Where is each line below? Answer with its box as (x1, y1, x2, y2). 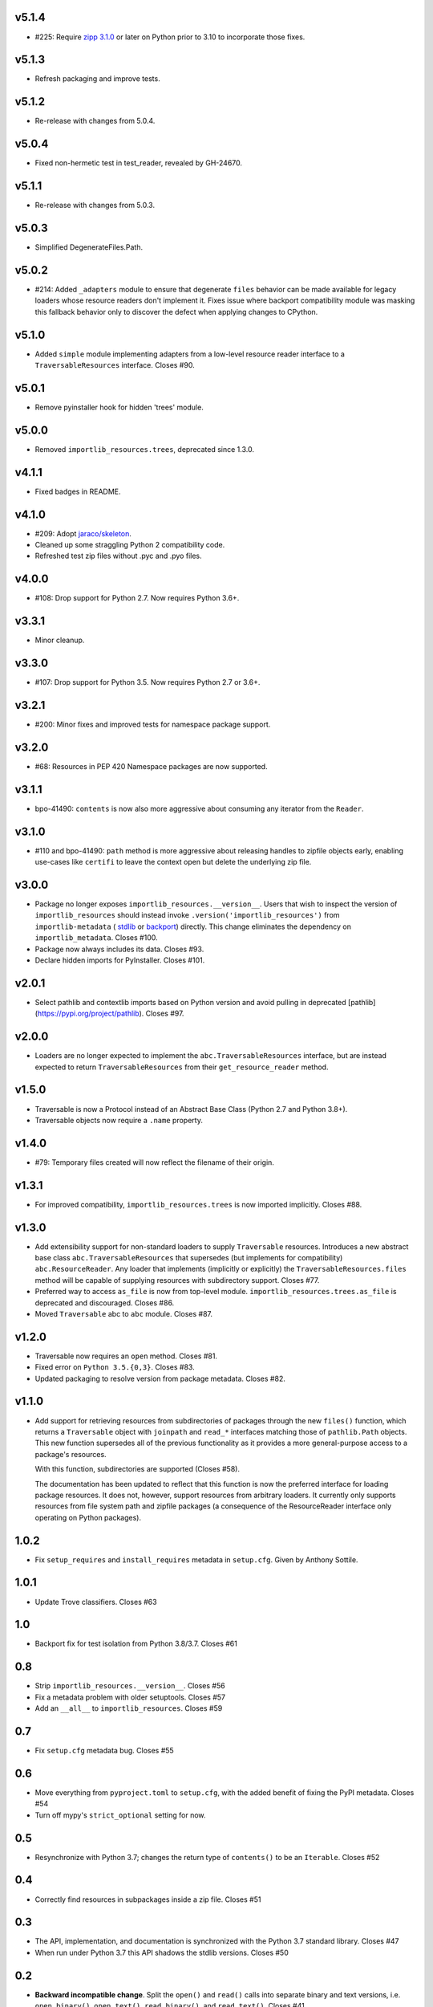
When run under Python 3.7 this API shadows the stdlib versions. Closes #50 (34, 1948, 289, 1957)
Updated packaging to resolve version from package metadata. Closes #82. (34, 1374, 286, 1383)
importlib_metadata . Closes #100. (34, 933, 158, 942)
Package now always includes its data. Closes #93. (34, 944, 204, 954)
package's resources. (34, 1449, 107, 1459)
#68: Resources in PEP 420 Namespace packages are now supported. (34, 761, 268, 771)
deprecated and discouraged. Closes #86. (34, 1297, 175, 1308)
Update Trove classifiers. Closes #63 (34, 1597, 157, 1606)
